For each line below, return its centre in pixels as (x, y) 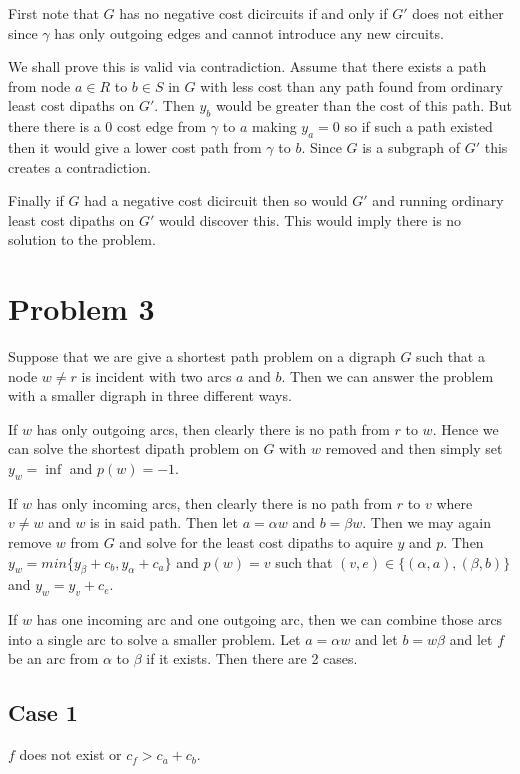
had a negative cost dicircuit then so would (216, 200)
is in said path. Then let (164, 522)
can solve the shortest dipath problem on (133, 448)
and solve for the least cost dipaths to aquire (256, 542)
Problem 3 (81, 308)
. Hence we (465, 428)
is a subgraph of (411, 146)
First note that (53, 13)
